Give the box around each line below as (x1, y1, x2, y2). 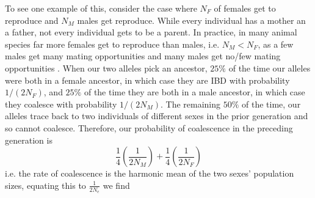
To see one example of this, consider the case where (5, 2, 197, 14)
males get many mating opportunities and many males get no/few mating (5, 50, 281, 62)
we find (103, 178, 130, 191)
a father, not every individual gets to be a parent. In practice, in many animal (5, 26, 297, 38)
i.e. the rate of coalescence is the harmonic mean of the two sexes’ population (5, 167, 294, 180)
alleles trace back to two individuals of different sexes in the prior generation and (5, 109, 308, 122)
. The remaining (160, 97, 221, 110)
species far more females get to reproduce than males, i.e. (5, 37, 220, 50)
